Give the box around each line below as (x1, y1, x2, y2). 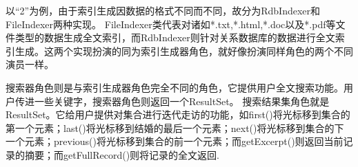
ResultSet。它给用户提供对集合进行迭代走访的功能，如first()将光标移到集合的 (6, 107, 350, 122)
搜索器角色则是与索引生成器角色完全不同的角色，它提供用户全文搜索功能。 (6, 80, 344, 94)
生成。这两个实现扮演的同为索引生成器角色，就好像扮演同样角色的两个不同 (14, 43, 353, 58)
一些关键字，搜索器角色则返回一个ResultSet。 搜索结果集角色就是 (34, 93, 330, 108)
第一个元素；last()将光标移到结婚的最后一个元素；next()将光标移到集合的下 (6, 120, 344, 135)
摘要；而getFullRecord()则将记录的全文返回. (24, 147, 220, 162)
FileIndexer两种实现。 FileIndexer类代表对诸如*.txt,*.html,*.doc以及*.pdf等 (6, 16, 336, 31)
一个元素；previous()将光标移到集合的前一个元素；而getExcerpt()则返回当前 (6, 134, 344, 148)
